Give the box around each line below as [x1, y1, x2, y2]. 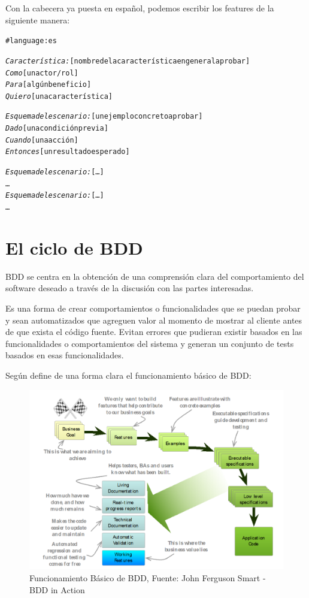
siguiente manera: [5, 13, 70, 26]
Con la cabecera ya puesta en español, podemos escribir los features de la [5, 2, 274, 14]
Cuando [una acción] [5, 135, 78, 144]
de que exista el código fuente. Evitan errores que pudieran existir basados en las [5, 325, 302, 338]
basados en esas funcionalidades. [5, 349, 124, 361]
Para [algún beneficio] [5, 80, 92, 89]
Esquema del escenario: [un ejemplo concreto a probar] [5, 112, 203, 121]
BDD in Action [29, 583, 85, 596]
